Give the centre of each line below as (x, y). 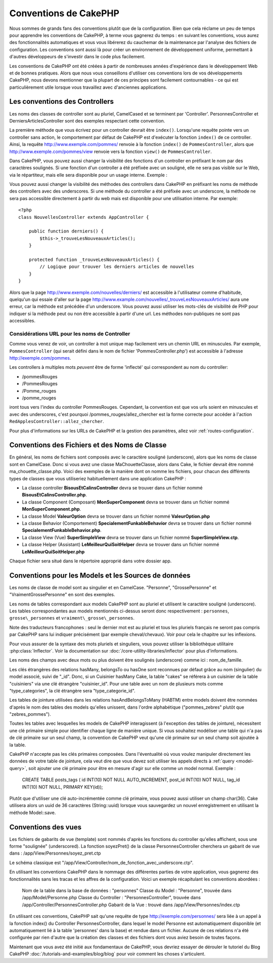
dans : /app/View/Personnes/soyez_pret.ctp (55, 853)
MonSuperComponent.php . (52, 509)
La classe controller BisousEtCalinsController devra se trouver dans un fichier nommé (112, 488)
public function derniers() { (66, 231)
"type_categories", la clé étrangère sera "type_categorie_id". (73, 690)
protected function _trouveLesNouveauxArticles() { (94, 260)
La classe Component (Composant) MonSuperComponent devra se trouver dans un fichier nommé (126, 502)
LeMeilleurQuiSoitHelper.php (53, 552)
